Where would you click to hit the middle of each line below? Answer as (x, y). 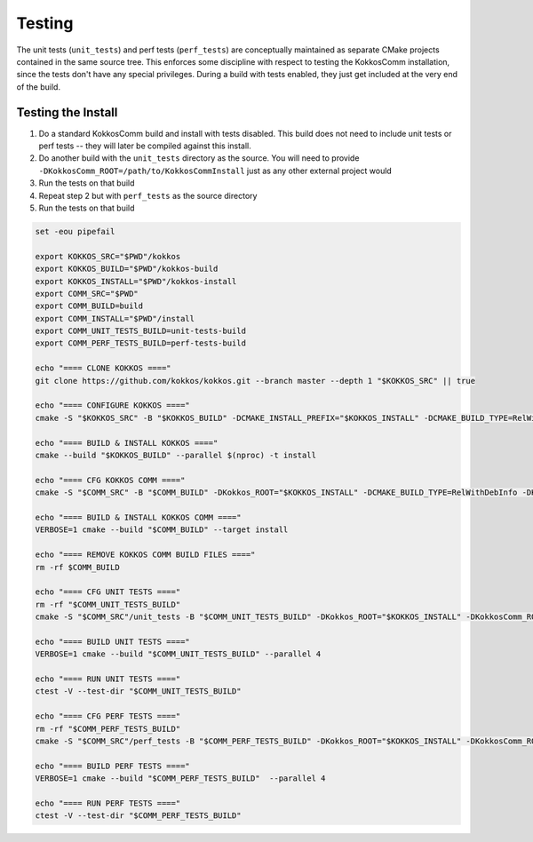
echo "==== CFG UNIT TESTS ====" (108, 592)
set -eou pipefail (75, 231)
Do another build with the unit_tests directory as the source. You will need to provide (199, 158)
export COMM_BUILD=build (89, 306)
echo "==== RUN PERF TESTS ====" (108, 803)
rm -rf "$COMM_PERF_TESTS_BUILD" (108, 729)
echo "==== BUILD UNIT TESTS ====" (112, 641)
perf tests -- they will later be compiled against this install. (145, 146)
